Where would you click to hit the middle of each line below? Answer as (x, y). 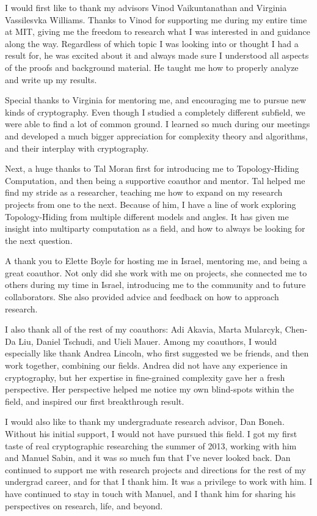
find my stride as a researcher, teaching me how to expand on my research (144, 192)
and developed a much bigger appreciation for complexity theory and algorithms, (156, 135)
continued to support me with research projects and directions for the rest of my (155, 469)
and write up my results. (51, 79)
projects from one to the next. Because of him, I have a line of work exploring (151, 204)
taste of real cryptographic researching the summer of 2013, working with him (151, 445)
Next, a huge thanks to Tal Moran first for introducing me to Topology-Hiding (152, 168)
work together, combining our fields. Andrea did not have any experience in (146, 365)
